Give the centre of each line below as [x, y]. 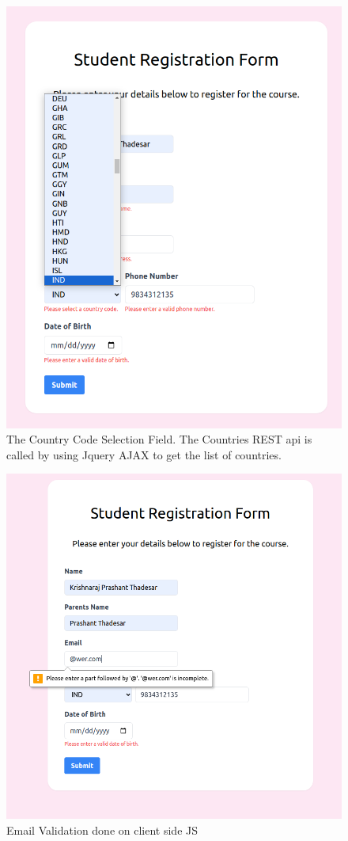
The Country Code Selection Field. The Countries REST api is [159, 439]
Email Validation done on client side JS [102, 830]
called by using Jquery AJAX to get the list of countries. [144, 454]
